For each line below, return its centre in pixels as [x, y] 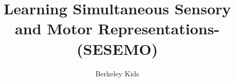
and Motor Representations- [117, 28]
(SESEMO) [117, 48]
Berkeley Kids [117, 73]
